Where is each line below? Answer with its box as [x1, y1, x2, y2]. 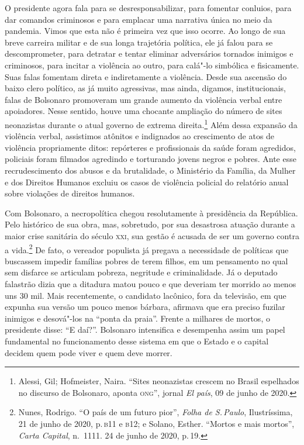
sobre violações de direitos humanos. [5, 187, 135, 199]
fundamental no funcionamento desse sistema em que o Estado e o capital [5, 334, 269, 347]
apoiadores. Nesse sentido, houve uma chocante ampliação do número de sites [5, 105, 282, 117]
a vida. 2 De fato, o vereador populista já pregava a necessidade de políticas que [5, 242, 289, 256]
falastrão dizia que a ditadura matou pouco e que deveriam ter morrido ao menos [5, 277, 296, 289]
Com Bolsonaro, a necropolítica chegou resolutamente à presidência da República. [5, 206, 298, 219]
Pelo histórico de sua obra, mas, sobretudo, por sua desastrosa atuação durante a [5, 218, 295, 230]
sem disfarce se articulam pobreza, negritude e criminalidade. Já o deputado [5, 266, 278, 278]
